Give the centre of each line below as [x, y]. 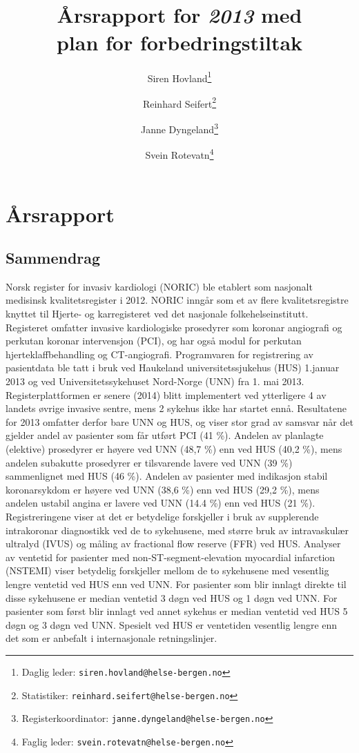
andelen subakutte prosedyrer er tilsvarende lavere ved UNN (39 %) [149, 462]
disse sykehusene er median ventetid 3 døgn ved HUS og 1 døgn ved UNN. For [172, 597]
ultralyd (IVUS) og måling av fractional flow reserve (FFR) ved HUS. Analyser [173, 544]
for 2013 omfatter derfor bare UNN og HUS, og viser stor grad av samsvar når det [179, 421]
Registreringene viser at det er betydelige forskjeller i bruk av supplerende [162, 516]
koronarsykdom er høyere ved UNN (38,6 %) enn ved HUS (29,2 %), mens [163, 489]
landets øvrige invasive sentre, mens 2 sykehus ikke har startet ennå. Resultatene [176, 408]
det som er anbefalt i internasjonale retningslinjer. [111, 638]
